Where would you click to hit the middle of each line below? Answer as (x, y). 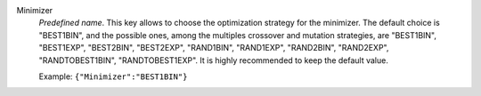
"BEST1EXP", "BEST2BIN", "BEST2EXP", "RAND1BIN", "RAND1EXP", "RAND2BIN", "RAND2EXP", (214, 48)
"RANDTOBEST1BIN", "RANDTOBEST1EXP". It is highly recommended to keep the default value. (214, 60)
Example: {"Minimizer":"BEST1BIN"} (113, 76)
